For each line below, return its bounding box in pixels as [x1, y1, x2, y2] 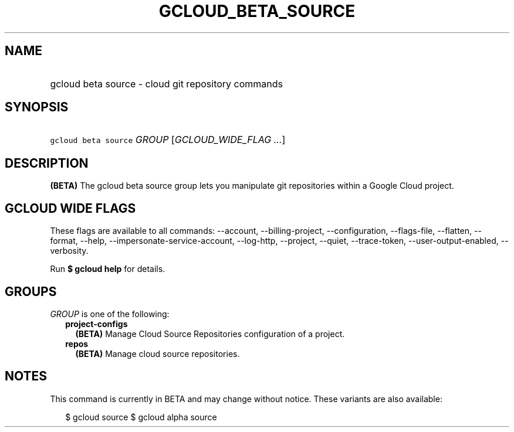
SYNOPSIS [5, 100, 69, 115]
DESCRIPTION [5, 155, 89, 171]
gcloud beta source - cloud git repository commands [50, 77, 283, 90]
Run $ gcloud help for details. [50, 264, 165, 274]
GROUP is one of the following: [50, 308, 170, 319]
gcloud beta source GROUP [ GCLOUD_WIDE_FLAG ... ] [50, 134, 286, 146]
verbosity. [50, 246, 89, 256]
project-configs [65, 318, 128, 329]
